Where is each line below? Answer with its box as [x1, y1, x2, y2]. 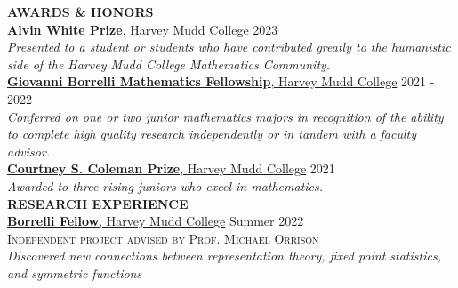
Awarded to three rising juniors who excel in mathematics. [7, 176, 324, 195]
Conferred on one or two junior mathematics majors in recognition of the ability [7, 107, 444, 125]
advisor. [7, 141, 51, 160]
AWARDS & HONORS [7, 3, 154, 20]
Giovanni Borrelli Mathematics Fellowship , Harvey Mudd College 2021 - [7, 72, 435, 91]
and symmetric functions [7, 263, 142, 282]
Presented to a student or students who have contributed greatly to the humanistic [7, 37, 451, 56]
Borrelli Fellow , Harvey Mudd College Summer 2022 [7, 212, 304, 230]
